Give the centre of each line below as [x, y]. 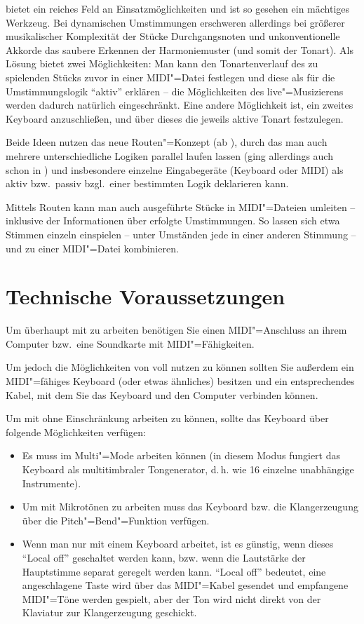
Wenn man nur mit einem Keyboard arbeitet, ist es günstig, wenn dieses [178, 544]
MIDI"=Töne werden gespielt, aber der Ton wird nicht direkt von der [171, 598]
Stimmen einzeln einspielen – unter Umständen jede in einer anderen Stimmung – [181, 234]
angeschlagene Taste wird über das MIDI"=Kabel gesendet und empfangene [185, 585]
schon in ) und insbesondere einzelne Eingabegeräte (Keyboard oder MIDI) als [175, 169]
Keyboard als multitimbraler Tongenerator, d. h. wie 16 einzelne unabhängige [188, 469]
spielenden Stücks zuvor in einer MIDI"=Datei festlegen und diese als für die [170, 77]
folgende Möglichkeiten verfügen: [76, 432]
